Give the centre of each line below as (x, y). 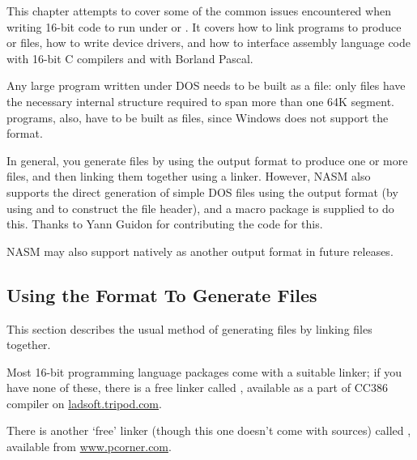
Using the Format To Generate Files (162, 294)
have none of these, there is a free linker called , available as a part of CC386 (197, 388)
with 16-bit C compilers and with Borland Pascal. (130, 58)
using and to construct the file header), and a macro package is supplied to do (200, 208)
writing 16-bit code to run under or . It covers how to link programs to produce (204, 26)
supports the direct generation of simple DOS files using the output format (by (202, 192)
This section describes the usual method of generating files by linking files (189, 328)
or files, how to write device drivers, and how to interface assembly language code (209, 43)
